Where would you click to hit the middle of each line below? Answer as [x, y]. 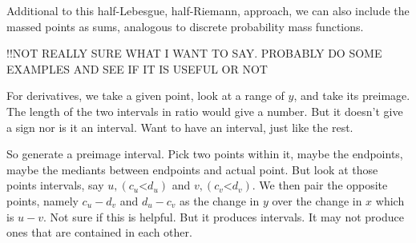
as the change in [219, 200]
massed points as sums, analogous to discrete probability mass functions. [185, 26]
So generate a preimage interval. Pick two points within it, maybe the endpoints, [205, 154]
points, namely [42, 200]
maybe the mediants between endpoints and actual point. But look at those [192, 169]
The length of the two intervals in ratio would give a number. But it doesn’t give [205, 111]
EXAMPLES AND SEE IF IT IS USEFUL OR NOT [137, 68]
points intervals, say [55, 185]
